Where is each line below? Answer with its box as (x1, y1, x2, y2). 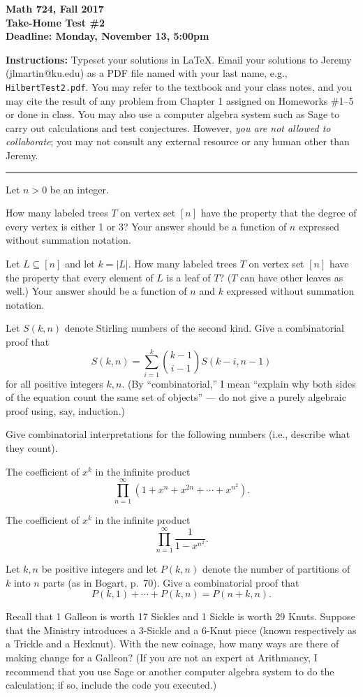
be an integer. (50, 182, 109, 196)
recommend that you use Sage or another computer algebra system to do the (6, 663, 334, 678)
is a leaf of (166, 270, 211, 284)
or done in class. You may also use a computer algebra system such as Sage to (6, 107, 340, 122)
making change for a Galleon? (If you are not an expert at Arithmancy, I (6, 650, 318, 665)
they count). (6, 441, 58, 455)
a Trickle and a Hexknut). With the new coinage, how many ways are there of (6, 636, 339, 651)
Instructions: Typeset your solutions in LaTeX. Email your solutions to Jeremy (6, 52, 352, 66)
